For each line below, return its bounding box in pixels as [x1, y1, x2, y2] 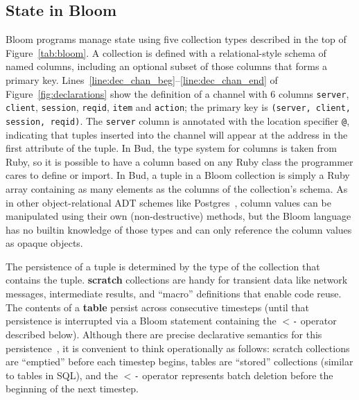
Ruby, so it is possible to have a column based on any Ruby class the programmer [6, 154, 353, 168]
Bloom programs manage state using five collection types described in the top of [6, 32, 347, 46]
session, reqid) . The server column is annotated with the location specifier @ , [6, 113, 350, 128]
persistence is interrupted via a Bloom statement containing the [6, 313, 277, 328]
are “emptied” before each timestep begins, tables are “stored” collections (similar [6, 354, 353, 369]
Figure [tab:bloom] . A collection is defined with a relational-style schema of [6, 45, 326, 60]
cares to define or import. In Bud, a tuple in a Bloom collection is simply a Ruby [6, 168, 350, 182]
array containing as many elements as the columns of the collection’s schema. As [6, 181, 348, 195]
